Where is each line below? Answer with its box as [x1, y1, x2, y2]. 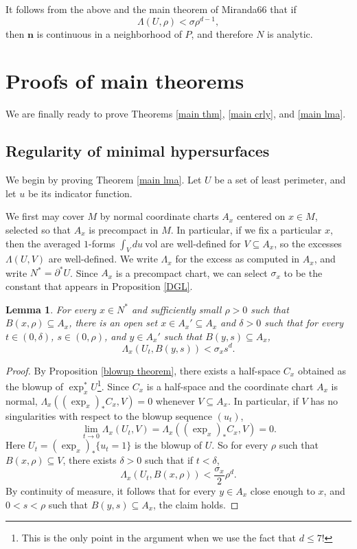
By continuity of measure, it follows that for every [5, 484, 216, 498]
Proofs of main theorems [5, 67, 244, 95]
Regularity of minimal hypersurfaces [5, 140, 270, 161]
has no [310, 393, 338, 407]
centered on [236, 209, 286, 223]
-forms [88, 236, 115, 250]
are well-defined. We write [48, 251, 158, 266]
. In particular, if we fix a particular [170, 222, 322, 236]
